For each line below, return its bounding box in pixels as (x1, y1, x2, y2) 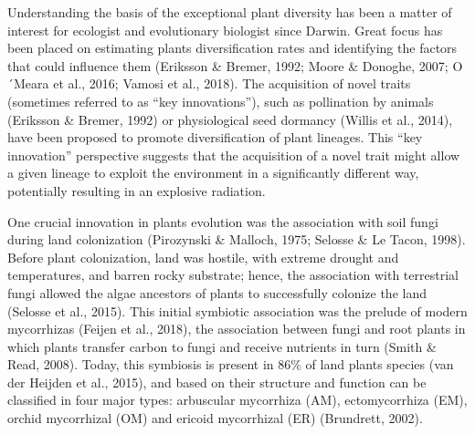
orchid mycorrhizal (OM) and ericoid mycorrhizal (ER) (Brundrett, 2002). (7, 408, 423, 428)
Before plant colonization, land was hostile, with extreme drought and (7, 247, 399, 266)
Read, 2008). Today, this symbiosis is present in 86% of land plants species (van (7, 355, 454, 374)
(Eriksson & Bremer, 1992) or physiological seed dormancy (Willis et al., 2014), (7, 109, 453, 129)
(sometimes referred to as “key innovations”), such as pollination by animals (7, 91, 434, 110)
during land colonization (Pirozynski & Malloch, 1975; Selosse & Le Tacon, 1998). (7, 230, 466, 249)
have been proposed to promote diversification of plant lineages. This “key (7, 128, 423, 147)
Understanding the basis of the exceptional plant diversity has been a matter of (7, 3, 452, 21)
